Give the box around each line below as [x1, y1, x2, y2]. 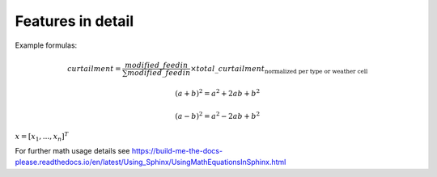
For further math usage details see [15, 145, 130, 155]
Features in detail [15, 12, 134, 30]
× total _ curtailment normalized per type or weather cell [190, 64, 368, 75]
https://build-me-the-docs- [131, 145, 223, 155]
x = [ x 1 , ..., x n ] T [15, 130, 69, 143]
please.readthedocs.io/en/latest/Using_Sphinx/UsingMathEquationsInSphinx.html [15, 158, 286, 167]
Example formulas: [15, 40, 78, 50]
